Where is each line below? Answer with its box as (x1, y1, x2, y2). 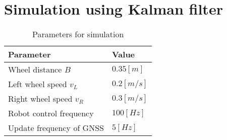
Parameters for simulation (32, 28, 124, 40)
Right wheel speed (8, 93, 73, 105)
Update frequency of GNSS (8, 122, 104, 134)
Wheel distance (8, 63, 62, 76)
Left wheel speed (8, 78, 67, 90)
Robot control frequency (8, 107, 94, 119)
